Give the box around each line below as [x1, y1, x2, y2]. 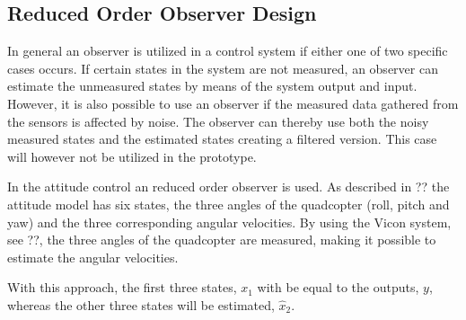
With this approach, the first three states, [7, 278, 237, 297]
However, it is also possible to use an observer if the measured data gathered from [7, 93, 459, 112]
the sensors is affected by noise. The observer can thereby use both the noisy [7, 111, 429, 130]
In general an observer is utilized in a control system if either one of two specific [7, 41, 448, 60]
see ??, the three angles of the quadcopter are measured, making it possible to [7, 230, 436, 249]
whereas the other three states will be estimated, [7, 295, 275, 314]
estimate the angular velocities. [7, 247, 179, 266]
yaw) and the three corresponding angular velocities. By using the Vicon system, [7, 212, 452, 231]
